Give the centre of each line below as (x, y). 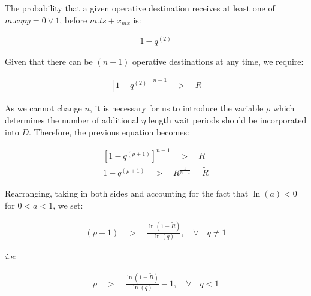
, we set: (68, 205)
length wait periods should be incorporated (227, 120)
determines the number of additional (72, 120)
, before (73, 19)
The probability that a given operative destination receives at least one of (140, 8)
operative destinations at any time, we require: (218, 61)
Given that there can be (49, 61)
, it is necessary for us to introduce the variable (176, 108)
